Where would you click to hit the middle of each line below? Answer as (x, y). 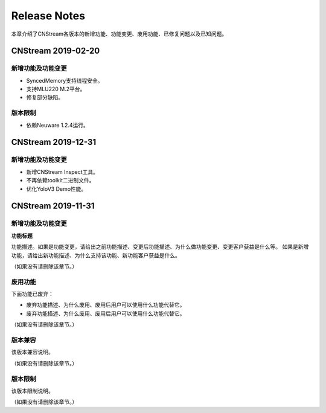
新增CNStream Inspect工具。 (62, 171)
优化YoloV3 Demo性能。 (56, 189)
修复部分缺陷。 (45, 97)
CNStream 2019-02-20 (56, 51)
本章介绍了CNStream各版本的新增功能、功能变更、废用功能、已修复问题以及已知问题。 (119, 34)
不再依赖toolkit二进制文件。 (60, 181)
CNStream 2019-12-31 (54, 142)
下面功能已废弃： (32, 294)
